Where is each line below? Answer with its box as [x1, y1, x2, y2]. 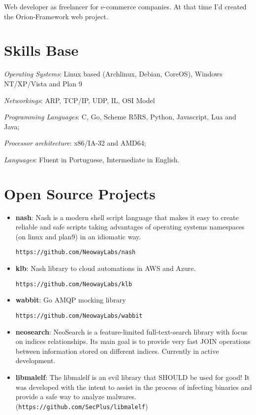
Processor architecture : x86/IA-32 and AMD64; [4, 138, 146, 148]
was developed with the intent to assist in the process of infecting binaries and [15, 381, 252, 392]
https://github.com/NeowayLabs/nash [15, 249, 136, 256]
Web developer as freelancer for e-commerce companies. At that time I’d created [4, 1, 247, 11]
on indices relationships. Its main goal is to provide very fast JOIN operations [15, 336, 251, 346]
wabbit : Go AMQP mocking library [15, 295, 126, 305]
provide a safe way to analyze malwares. [15, 391, 136, 402]
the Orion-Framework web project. [4, 11, 108, 21]
